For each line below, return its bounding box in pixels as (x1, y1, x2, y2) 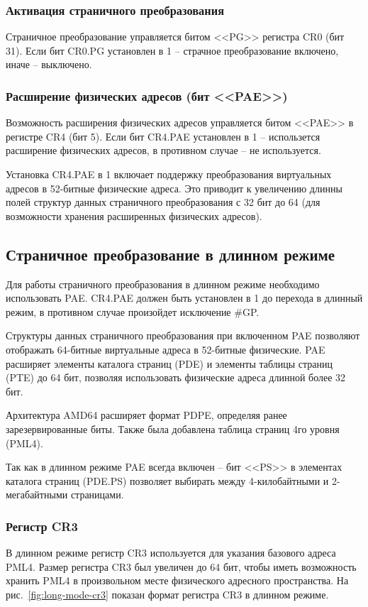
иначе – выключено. (6, 57, 92, 72)
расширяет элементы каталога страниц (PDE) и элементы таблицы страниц (6, 356, 333, 371)
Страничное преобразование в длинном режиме (6, 243, 335, 265)
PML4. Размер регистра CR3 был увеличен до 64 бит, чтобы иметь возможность (6, 559, 357, 574)
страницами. (70, 487, 124, 502)
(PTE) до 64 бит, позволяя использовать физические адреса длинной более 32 (6, 370, 346, 385)
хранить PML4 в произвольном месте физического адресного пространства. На (6, 573, 349, 588)
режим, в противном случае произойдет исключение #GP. (6, 304, 260, 319)
